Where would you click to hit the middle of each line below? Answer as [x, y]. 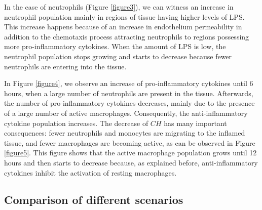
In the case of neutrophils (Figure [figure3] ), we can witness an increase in [119, 7]
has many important [195, 123]
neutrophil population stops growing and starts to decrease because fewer [118, 56]
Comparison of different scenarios [94, 200]
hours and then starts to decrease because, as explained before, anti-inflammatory [131, 162]
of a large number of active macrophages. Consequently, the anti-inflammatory [126, 113]
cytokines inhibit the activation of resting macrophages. [90, 172]
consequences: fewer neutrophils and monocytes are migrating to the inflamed [125, 133]
